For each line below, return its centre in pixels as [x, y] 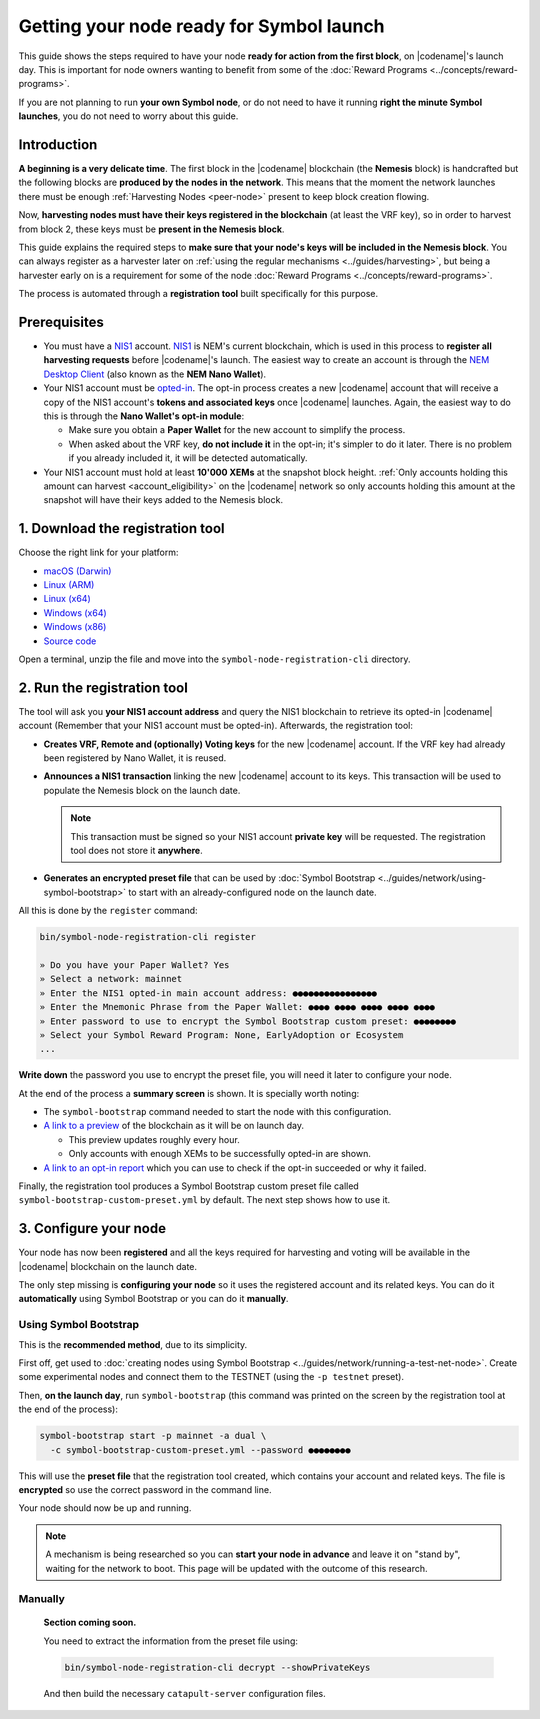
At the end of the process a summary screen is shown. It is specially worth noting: [189, 1093]
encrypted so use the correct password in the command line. [145, 1489]
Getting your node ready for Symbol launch [201, 26]
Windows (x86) [75, 627]
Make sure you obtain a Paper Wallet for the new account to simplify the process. [237, 430]
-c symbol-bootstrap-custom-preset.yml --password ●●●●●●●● [200, 1449]
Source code [70, 641]
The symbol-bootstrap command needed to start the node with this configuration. [217, 1112]
